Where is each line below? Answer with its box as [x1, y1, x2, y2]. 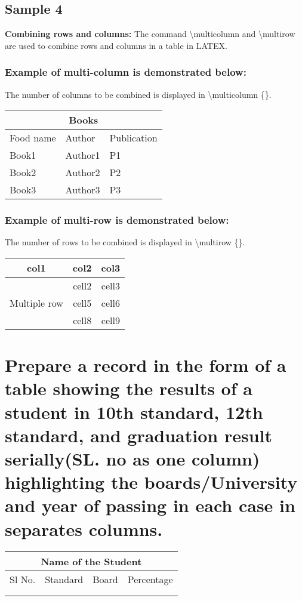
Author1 [65, 148, 100, 162]
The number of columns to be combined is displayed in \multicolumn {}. [5, 88, 272, 100]
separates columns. [5, 516, 163, 541]
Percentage [127, 572, 173, 587]
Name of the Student [41, 554, 142, 569]
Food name [10, 131, 56, 145]
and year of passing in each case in [5, 493, 295, 517]
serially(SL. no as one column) [5, 446, 260, 470]
